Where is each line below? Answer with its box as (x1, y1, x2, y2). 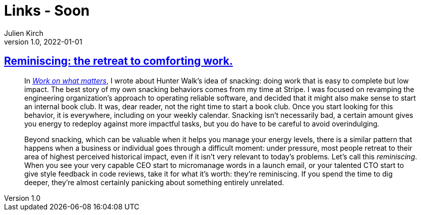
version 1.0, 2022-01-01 (4, 37, 82, 46)
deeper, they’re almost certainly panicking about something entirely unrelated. (24, 178, 285, 187)
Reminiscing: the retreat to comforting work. (4, 55, 233, 68)
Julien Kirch (4, 28, 43, 37)
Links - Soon (4, 2, 90, 19)
